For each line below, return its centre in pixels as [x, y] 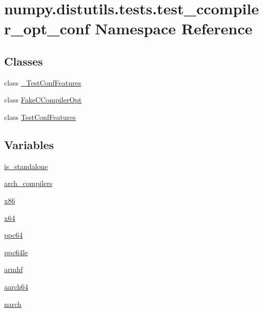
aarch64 [16, 286]
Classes [24, 61]
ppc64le [16, 252]
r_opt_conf [47, 28]
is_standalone [26, 166]
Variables [29, 144]
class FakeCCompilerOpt [43, 100]
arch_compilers [28, 183]
